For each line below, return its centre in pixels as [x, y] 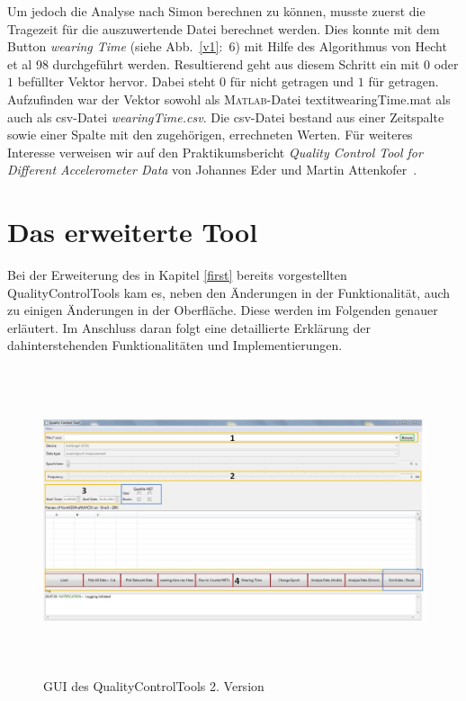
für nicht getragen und [292, 81]
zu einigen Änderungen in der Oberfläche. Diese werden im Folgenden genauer [223, 310]
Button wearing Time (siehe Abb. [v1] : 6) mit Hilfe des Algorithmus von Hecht [227, 46]
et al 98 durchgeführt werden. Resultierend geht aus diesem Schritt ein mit [214, 63]
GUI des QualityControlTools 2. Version [154, 685]
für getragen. [403, 81]
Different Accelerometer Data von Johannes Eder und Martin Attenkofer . [212, 170]
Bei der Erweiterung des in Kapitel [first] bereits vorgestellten [177, 275]
